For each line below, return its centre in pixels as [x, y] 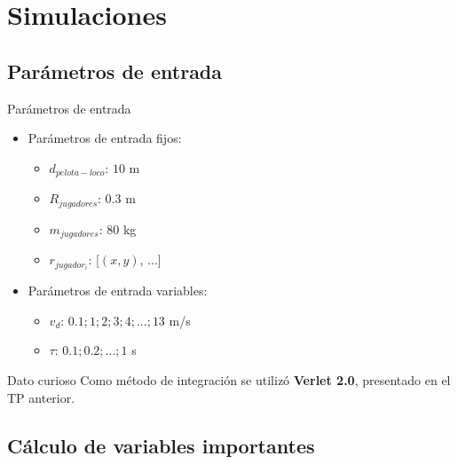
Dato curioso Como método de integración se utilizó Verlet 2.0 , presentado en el [229, 380]
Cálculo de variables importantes [161, 445]
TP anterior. [41, 397]
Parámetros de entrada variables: [118, 291]
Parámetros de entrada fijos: [105, 138]
